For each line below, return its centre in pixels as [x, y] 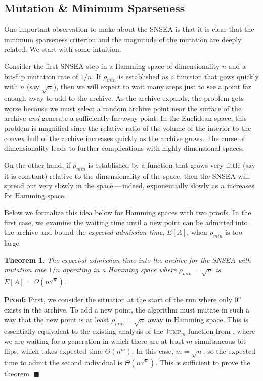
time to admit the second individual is [63, 362]
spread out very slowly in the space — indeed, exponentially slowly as [111, 185]
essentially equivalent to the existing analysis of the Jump [93, 331]
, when [197, 232]
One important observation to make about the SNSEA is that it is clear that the [129, 29]
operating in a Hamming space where [119, 270]
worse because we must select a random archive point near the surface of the [123, 108]
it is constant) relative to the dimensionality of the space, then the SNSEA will [127, 175]
